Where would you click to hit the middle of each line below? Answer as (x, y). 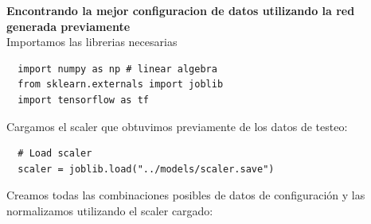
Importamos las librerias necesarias (92, 42)
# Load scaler (55, 154)
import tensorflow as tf (83, 100)
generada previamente (68, 26)
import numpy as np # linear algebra (117, 69)
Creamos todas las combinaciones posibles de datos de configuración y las (186, 195)
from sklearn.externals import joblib (121, 85)
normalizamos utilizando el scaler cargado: (110, 210)
